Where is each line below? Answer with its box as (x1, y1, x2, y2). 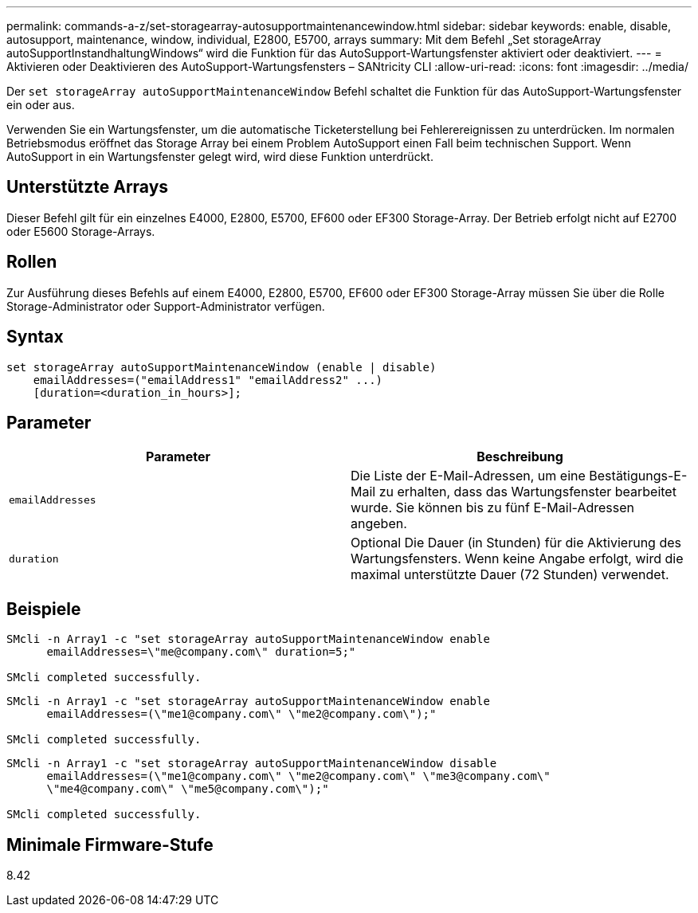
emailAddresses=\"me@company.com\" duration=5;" (46, 645, 356, 659)
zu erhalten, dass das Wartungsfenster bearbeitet (378, 484, 676, 500)
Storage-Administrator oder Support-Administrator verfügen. (6, 299, 325, 313)
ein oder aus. (6, 98, 75, 112)
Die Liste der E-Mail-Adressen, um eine (351, 468, 586, 484)
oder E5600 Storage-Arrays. (6, 224, 155, 238)
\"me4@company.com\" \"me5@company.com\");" (46, 782, 329, 796)
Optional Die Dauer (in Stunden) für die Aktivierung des (351, 535, 681, 551)
